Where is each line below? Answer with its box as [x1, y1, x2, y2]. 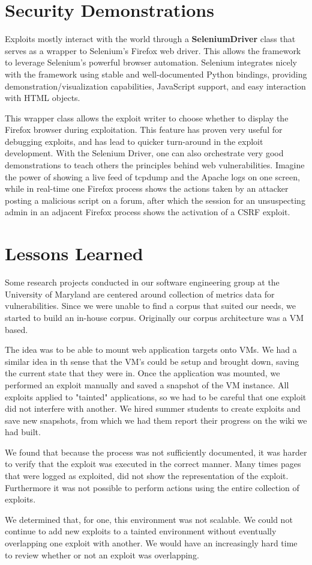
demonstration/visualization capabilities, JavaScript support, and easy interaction [5, 79, 306, 92]
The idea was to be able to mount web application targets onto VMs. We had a [5, 343, 297, 356]
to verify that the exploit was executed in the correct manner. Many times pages [5, 457, 301, 470]
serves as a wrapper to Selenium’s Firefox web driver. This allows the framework [5, 44, 301, 56]
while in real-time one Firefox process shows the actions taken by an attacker [5, 182, 289, 195]
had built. [5, 426, 41, 438]
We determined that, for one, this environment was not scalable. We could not [5, 513, 293, 525]
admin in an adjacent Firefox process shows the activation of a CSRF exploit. [5, 206, 290, 218]
